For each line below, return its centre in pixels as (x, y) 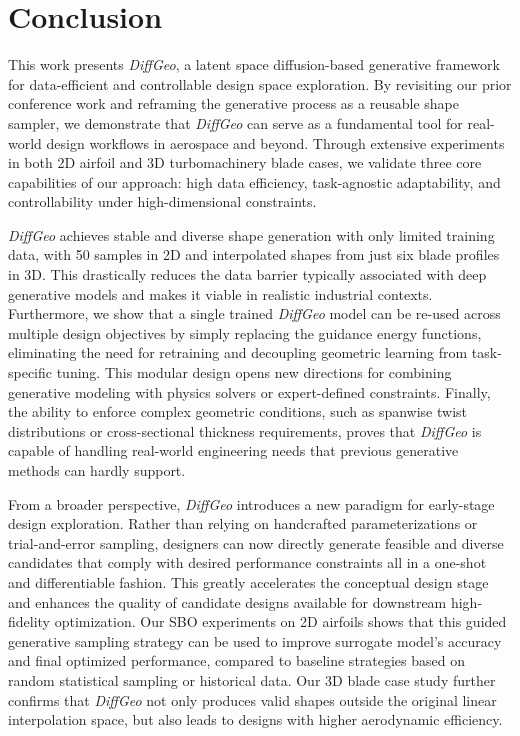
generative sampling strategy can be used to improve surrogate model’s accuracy (255, 640)
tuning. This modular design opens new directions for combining (254, 372)
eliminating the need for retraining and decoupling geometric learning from (238, 352)
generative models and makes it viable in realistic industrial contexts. (220, 293)
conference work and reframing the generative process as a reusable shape (233, 103)
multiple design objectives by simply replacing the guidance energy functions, (245, 332)
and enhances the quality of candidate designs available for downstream (227, 601)
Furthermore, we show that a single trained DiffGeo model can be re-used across (254, 313)
